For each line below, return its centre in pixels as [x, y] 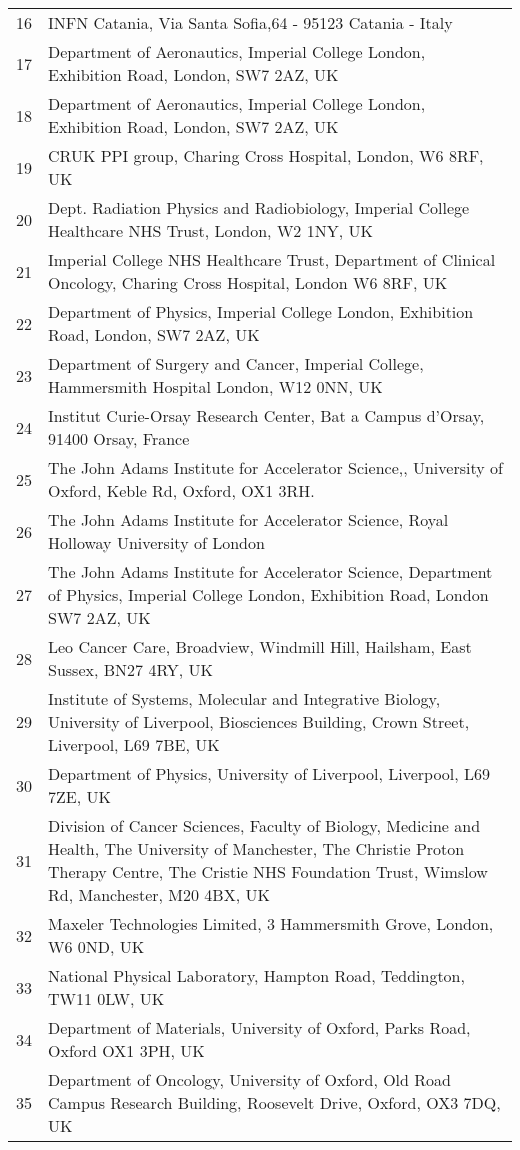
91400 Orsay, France [119, 438]
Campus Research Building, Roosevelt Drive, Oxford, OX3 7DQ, [274, 1102]
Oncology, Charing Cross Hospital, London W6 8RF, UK [248, 282]
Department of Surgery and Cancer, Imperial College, [236, 363]
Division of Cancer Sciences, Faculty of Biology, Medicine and [264, 825]
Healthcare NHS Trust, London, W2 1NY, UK [210, 230]
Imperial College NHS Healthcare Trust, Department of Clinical [272, 259]
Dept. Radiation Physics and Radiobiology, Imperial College [259, 207]
